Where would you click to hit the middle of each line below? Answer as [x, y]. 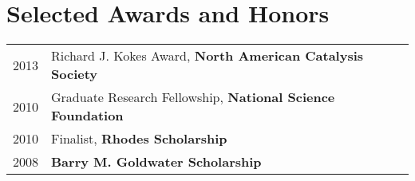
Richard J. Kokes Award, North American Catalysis [207, 56]
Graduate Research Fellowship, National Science [193, 97]
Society [75, 74]
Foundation [87, 116]
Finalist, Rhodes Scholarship [139, 139]
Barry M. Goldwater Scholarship [156, 162]
